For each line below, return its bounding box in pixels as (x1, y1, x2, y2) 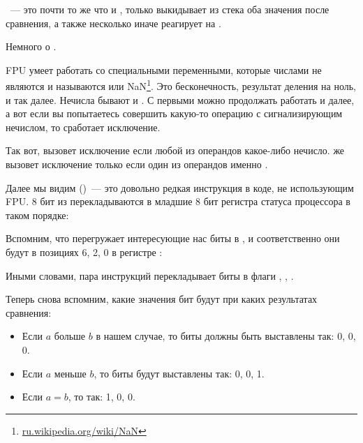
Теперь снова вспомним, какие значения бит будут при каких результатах (6, 292, 318, 306)
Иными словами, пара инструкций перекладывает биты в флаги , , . (6, 268, 294, 283)
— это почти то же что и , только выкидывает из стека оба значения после (10, 2, 329, 16)
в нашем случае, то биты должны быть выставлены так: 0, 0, (96, 329, 356, 343)
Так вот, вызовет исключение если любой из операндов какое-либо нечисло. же (6, 143, 345, 158)
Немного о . (6, 39, 57, 54)
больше (54, 329, 86, 343)
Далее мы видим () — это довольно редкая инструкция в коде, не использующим (6, 180, 354, 195)
